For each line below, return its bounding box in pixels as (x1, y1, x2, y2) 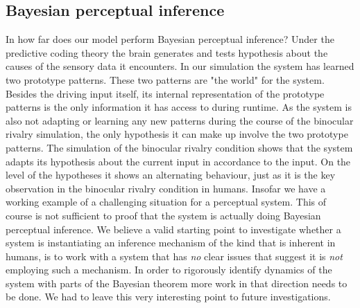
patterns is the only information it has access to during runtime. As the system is (6, 100, 352, 114)
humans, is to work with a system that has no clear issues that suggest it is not (6, 248, 343, 263)
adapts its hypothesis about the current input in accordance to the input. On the (6, 154, 351, 168)
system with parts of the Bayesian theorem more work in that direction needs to (6, 275, 348, 290)
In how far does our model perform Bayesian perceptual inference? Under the (6, 32, 334, 46)
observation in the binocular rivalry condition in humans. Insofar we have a (6, 181, 326, 195)
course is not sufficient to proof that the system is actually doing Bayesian (6, 208, 321, 222)
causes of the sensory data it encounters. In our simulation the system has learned (6, 59, 354, 73)
